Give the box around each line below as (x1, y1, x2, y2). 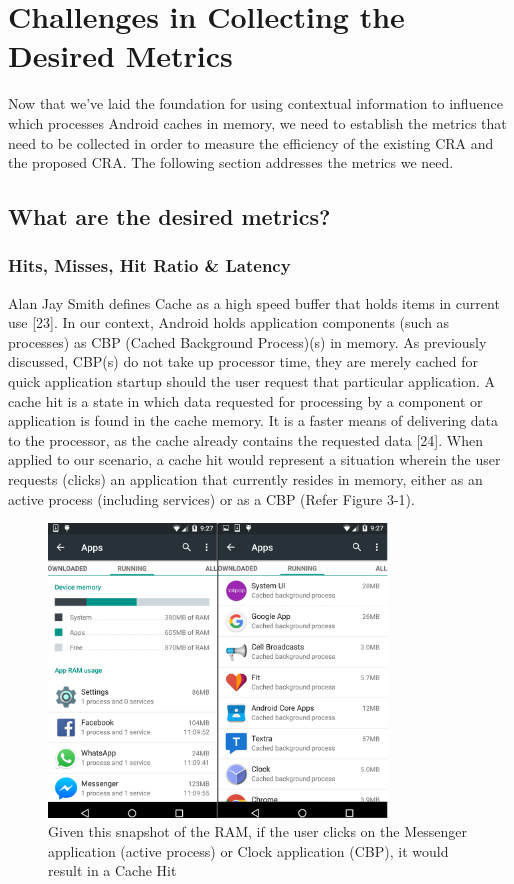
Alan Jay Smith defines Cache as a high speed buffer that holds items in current (8, 292, 500, 313)
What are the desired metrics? (8, 201, 331, 232)
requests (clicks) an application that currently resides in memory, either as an (8, 469, 483, 490)
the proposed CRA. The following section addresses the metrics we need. (8, 152, 454, 173)
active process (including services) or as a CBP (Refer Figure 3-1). (8, 488, 415, 509)
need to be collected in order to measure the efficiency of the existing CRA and (8, 132, 494, 153)
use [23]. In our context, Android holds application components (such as (8, 312, 450, 333)
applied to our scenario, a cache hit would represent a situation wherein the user (8, 449, 501, 470)
